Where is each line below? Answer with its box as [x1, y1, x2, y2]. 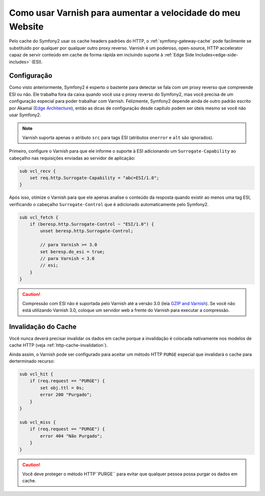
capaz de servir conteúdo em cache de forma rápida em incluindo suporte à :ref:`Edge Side [9, 52, 194, 58]
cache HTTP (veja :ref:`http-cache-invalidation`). [9, 342, 108, 348]
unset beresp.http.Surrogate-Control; [40, 228, 133, 234]
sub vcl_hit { [19, 371, 53, 377]
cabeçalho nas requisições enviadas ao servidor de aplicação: [9, 155, 135, 161]
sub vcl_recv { [19, 168, 56, 174]
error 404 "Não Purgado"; [40, 433, 103, 439]
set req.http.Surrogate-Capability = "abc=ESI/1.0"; [29, 175, 159, 181]
